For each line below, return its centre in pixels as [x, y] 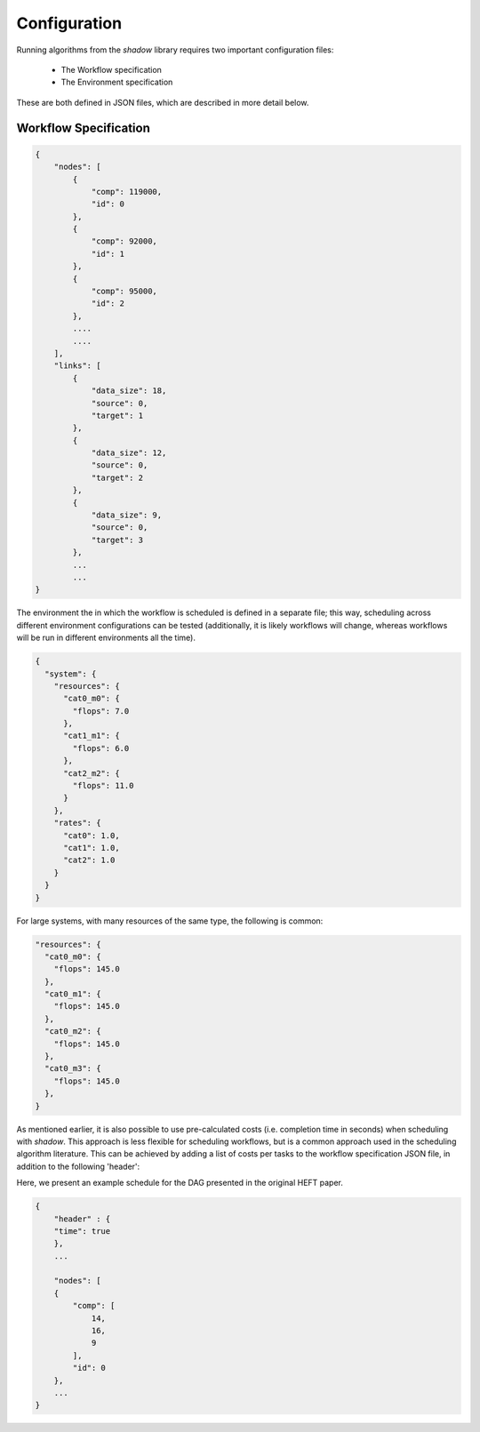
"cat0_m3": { [73, 1068]
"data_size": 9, [127, 515]
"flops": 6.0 [101, 748]
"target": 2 [117, 477]
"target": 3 [117, 540]
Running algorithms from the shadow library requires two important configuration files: [175, 50]
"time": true [82, 1231]
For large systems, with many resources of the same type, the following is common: [170, 921]
